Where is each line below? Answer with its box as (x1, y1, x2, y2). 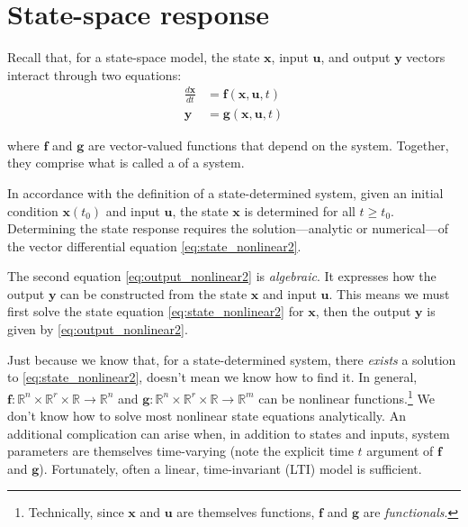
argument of (366, 441, 434, 460)
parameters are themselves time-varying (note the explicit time (7, 441, 354, 460)
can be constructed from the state (60, 284, 247, 303)
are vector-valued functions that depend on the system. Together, (88, 135, 449, 154)
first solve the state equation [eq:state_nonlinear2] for (7, 302, 304, 321)
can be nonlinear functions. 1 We (258, 386, 435, 407)
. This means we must (328, 284, 450, 303)
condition (7, 201, 58, 220)
